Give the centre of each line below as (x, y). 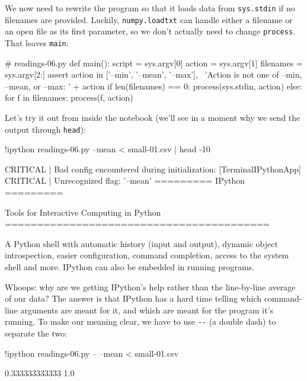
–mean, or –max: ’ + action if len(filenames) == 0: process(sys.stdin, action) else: (153, 86)
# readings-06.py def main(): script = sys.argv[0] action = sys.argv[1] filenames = (154, 63)
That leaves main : (37, 42)
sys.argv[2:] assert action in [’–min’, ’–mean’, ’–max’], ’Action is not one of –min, (153, 74)
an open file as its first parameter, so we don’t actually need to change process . (150, 31)
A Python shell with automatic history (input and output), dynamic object (141, 243)
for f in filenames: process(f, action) (69, 97)
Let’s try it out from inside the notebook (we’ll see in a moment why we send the (153, 117)
